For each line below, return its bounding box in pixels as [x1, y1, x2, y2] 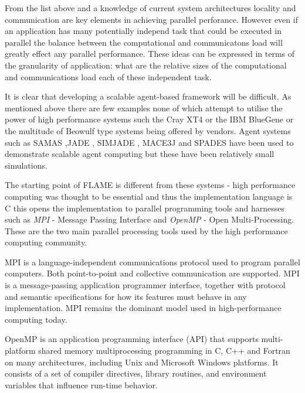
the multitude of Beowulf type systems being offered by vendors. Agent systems [5, 124, 291, 136]
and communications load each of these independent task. [5, 70, 212, 83]
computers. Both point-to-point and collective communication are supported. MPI [5, 267, 300, 279]
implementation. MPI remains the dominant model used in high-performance [5, 302, 282, 314]
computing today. [5, 313, 67, 325]
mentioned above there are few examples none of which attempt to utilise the [5, 101, 283, 114]
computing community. [5, 236, 87, 248]
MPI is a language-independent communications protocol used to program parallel [5, 255, 300, 268]
